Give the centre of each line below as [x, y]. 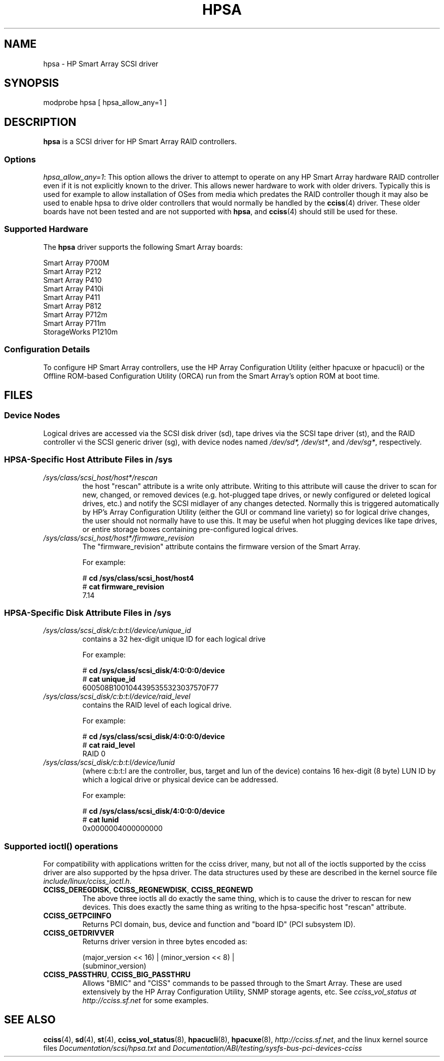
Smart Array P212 [72, 271]
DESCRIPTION [40, 122]
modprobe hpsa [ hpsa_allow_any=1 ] [105, 103]
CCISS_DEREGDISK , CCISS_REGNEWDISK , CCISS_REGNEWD [148, 890]
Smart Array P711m [75, 323]
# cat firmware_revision [123, 586]
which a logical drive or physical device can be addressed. [180, 780]
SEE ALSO [30, 1020]
